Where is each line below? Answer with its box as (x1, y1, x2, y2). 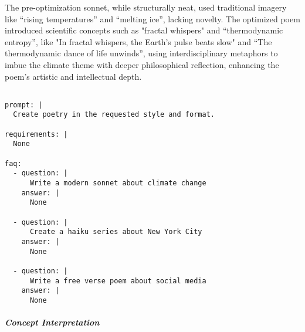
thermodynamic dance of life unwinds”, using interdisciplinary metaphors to (5, 47, 278, 59)
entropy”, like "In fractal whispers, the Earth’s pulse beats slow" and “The (5, 35, 272, 48)
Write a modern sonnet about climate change (29, 179, 206, 188)
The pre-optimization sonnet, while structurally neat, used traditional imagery (5, 1, 287, 13)
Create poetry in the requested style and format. (13, 110, 215, 119)
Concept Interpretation (5, 316, 100, 328)
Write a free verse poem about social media (29, 276, 206, 285)
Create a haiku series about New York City (29, 228, 202, 236)
